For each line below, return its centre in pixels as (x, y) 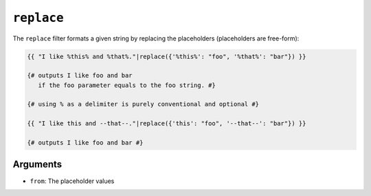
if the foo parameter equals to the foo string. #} (127, 85)
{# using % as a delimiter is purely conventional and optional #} (143, 104)
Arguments (37, 164)
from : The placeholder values (72, 181)
